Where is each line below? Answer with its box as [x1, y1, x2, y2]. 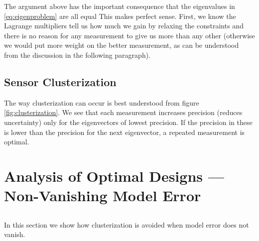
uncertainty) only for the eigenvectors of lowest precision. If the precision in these [4, 117, 253, 127]
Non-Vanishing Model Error [4, 185, 201, 206]
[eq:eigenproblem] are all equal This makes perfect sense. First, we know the [4, 10, 236, 21]
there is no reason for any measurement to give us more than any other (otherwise [4, 30, 255, 40]
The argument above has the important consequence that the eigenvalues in [4, 1, 235, 11]
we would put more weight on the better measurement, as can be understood [4, 40, 239, 50]
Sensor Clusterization [4, 74, 117, 89]
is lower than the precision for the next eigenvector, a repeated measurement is [4, 126, 245, 137]
